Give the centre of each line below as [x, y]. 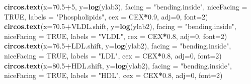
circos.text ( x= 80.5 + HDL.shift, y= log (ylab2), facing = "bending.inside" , [118, 65]
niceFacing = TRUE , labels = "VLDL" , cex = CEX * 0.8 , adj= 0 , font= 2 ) [116, 36]
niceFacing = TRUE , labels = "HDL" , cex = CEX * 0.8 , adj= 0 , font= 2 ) [113, 75]
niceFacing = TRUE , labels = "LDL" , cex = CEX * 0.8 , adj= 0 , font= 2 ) [113, 55]
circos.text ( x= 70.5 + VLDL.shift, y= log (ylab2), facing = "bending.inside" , [120, 26]
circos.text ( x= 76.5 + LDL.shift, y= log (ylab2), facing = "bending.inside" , [118, 46]
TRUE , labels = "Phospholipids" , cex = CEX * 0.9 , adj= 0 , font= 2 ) [106, 16]
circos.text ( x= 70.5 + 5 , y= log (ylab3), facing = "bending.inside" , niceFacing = [126, 6]
